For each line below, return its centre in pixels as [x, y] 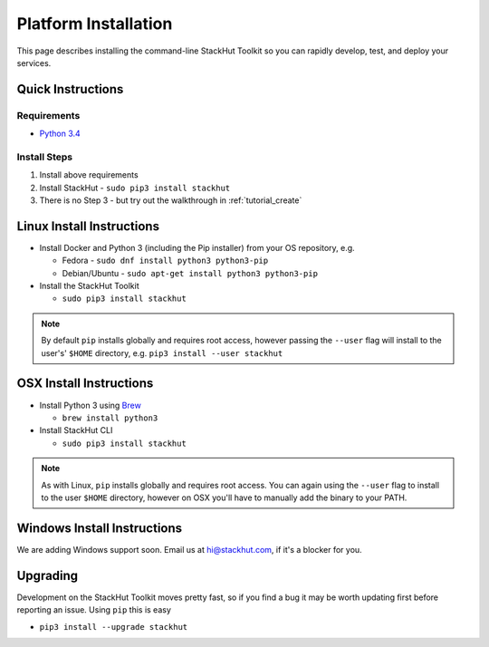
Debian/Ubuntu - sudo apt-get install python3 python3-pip [190, 273]
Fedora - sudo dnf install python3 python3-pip [165, 261]
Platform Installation [95, 24]
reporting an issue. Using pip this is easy [94, 610]
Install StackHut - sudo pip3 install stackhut [135, 188]
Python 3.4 [60, 134]
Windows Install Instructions [100, 528]
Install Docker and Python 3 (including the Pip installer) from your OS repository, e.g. [197, 247]
